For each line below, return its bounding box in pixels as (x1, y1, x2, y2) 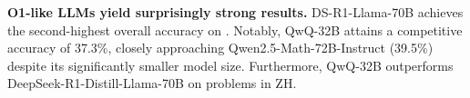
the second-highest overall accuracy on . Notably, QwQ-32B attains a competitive (7, 20, 463, 39)
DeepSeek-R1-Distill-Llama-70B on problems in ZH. (7, 73, 297, 93)
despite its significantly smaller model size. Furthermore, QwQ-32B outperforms (7, 55, 454, 74)
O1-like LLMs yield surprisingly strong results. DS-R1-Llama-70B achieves (7, 3, 464, 21)
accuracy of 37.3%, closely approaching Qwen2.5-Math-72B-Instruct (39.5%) (7, 38, 434, 57)
